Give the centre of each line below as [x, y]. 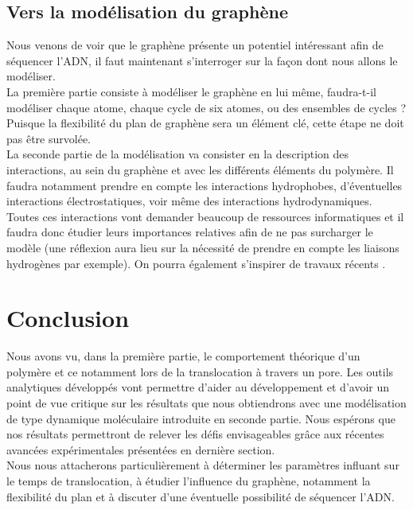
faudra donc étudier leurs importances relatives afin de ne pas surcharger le [190, 232]
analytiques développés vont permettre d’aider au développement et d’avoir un [198, 387]
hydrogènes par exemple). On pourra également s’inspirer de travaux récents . [196, 263]
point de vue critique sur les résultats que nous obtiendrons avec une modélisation [206, 403]
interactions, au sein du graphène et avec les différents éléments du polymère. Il [200, 169]
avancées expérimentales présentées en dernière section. [141, 449]
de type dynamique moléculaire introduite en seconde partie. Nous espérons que [201, 418]
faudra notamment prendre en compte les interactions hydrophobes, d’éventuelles [205, 185]
